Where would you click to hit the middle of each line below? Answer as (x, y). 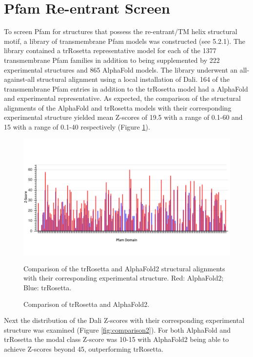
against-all (19, 79)
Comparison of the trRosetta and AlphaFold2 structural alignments (124, 268)
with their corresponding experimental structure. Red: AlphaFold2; (124, 278)
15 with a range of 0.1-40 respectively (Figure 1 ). (77, 127)
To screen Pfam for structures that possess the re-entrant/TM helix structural (121, 31)
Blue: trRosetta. (48, 287)
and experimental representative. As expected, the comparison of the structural (122, 98)
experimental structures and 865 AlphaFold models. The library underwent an (121, 69)
